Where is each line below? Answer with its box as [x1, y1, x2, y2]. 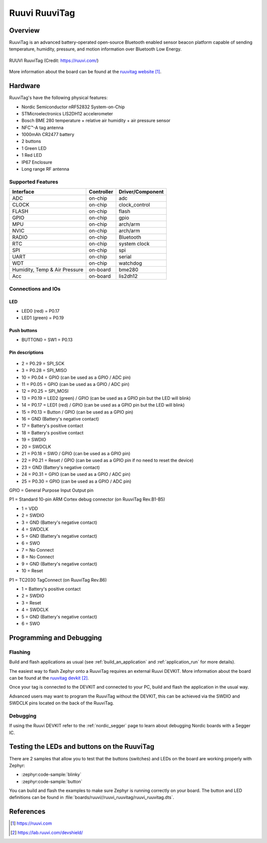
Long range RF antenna [21, 166, 69, 172]
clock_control [119, 201, 150, 208]
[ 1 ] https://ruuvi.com [10, 820, 52, 826]
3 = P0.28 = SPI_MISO [21, 368, 67, 374]
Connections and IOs [9, 285, 61, 292]
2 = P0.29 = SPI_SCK [21, 360, 65, 366]
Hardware [9, 82, 41, 90]
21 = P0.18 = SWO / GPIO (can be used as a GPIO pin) [21, 451, 131, 456]
